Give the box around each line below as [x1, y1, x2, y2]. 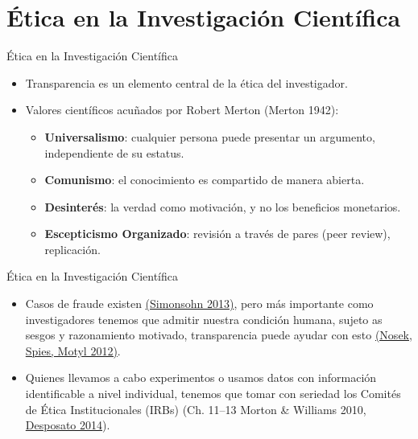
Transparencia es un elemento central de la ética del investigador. [25, 74, 348, 91]
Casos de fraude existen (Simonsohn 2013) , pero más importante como [25, 295, 374, 312]
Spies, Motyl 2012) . [25, 342, 121, 359]
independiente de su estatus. [44, 144, 184, 161]
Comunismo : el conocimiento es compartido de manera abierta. [44, 171, 365, 188]
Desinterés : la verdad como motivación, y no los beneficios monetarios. [44, 198, 401, 215]
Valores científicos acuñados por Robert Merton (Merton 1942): [25, 101, 339, 118]
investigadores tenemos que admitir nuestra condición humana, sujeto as [25, 310, 383, 327]
